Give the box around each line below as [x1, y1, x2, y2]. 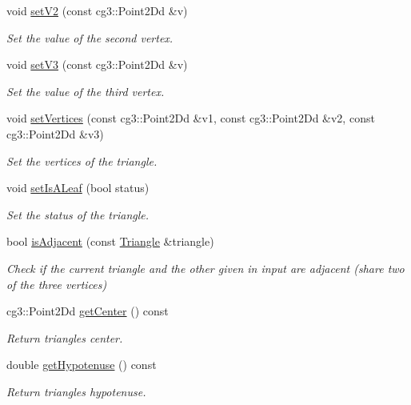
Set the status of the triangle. [6, 206, 150, 223]
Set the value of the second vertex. [6, 29, 174, 46]
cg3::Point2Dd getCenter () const [6, 303, 169, 319]
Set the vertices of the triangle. [6, 152, 158, 169]
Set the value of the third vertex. [6, 82, 165, 99]
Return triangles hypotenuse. [6, 383, 146, 399]
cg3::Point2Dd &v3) [6, 125, 104, 142]
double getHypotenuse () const [6, 356, 157, 373]
